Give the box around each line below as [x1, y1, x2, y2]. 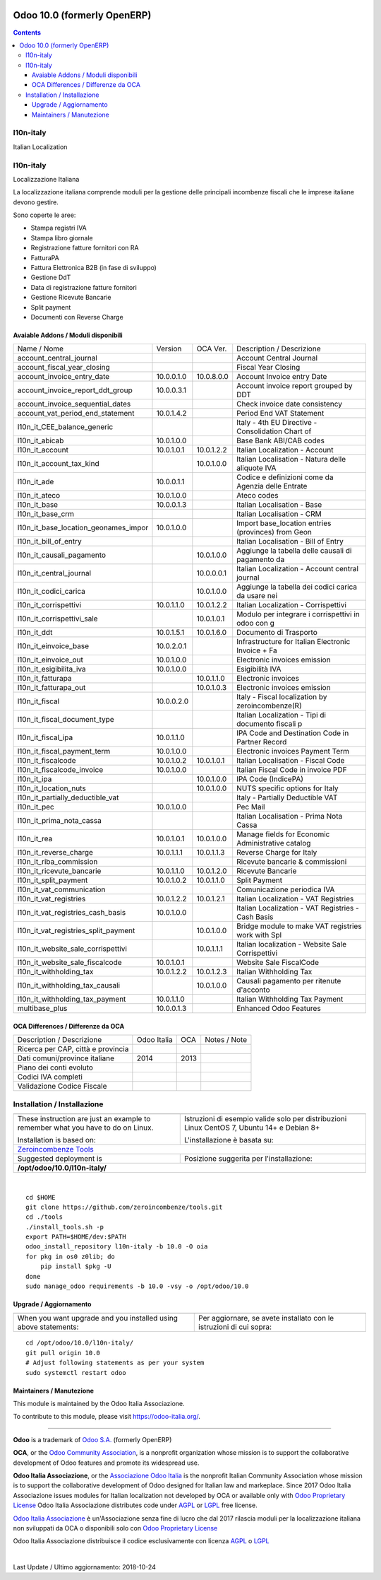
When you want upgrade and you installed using [17, 1313, 178, 1323]
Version [156, 344, 182, 353]
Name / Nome [17, 344, 64, 353]
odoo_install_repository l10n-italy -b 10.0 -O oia [25, 1243, 208, 1251]
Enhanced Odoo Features [236, 1004, 321, 1014]
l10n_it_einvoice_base [17, 641, 90, 651]
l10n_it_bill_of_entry [17, 537, 83, 546]
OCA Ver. [196, 344, 227, 353]
